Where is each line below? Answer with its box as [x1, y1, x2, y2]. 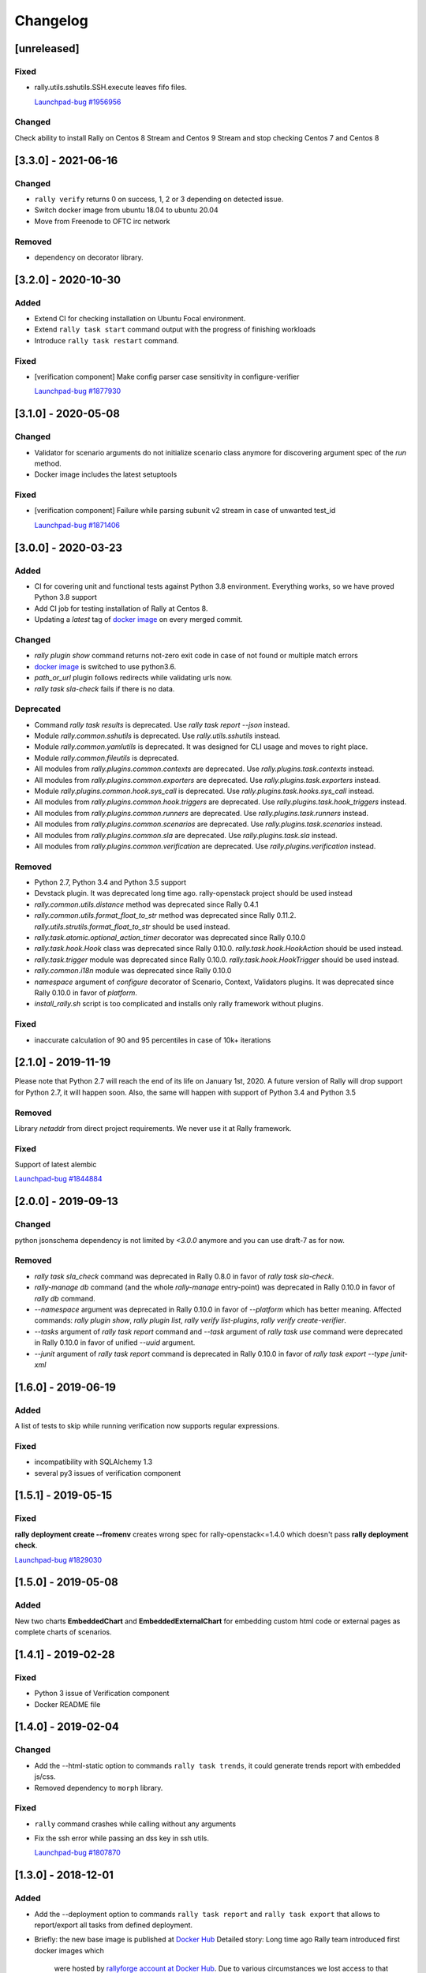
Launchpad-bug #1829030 [14, 1555, 103, 1564]
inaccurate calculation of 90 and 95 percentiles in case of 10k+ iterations [34, 1035, 271, 1045]
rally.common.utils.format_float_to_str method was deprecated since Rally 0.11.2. [34, 911, 297, 920]
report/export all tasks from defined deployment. [34, 1920, 193, 1930]
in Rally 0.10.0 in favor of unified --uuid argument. [34, 1338, 196, 1347]
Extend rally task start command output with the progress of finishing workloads [34, 324, 316, 335]
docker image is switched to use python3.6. [34, 661, 177, 671]
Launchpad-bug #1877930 [34, 387, 121, 396]
